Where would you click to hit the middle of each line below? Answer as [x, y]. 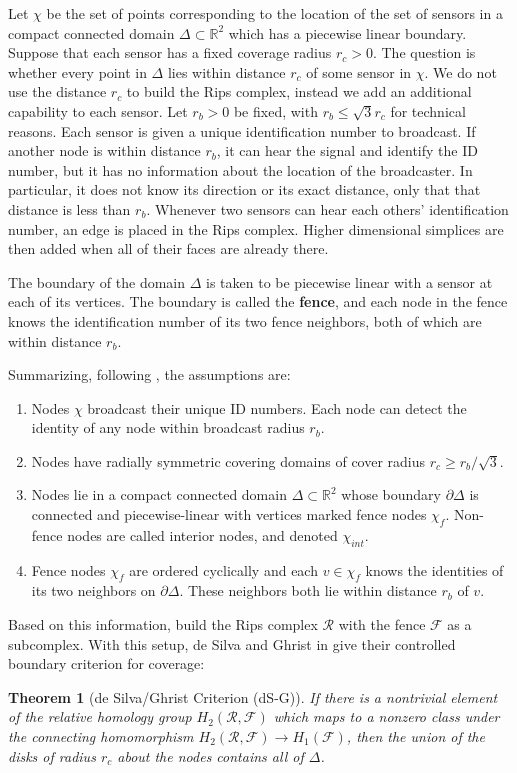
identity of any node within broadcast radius [168, 427]
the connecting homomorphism [101, 736]
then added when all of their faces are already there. [168, 248]
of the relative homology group [100, 716]
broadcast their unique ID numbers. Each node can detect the [277, 407]
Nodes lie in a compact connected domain [159, 494]
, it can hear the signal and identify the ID [347, 150]
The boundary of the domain [97, 281]
